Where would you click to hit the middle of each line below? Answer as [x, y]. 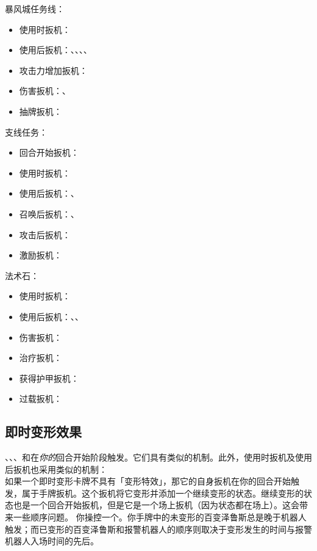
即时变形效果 [43, 432]
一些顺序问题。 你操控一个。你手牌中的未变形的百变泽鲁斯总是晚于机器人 [160, 517]
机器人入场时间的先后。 [52, 541]
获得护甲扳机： [49, 378]
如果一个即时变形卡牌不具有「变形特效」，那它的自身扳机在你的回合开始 [148, 481]
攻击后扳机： [45, 234]
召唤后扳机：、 [49, 213]
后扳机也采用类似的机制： [56, 469]
